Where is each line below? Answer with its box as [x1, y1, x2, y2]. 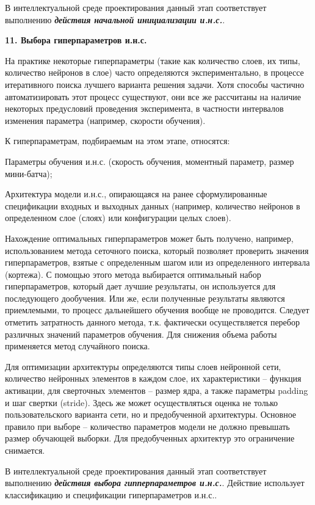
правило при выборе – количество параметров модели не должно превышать [5, 420, 290, 432]
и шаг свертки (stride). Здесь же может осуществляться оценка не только [5, 396, 278, 409]
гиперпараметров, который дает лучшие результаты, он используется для [5, 280, 276, 292]
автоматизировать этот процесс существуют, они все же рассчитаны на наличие [5, 90, 301, 103]
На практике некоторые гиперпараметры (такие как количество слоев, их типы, [5, 54, 300, 67]
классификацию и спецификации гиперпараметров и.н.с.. [5, 488, 217, 501]
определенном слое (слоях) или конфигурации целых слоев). [5, 211, 231, 224]
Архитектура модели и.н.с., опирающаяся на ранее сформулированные [5, 187, 267, 200]
